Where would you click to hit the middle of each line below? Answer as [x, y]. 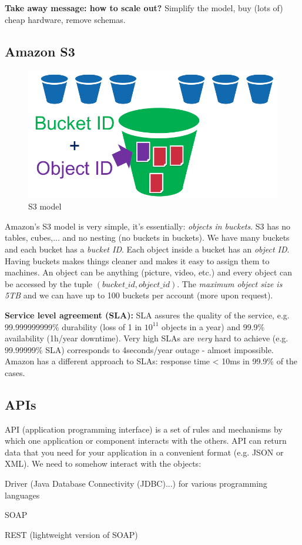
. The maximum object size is [230, 283]
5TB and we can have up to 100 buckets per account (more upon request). [139, 295]
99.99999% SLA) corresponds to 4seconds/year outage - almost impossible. [139, 349]
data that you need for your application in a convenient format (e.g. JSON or [144, 452]
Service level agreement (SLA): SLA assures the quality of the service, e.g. [147, 315]
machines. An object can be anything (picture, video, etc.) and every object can [148, 272]
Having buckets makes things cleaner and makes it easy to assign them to [137, 260]
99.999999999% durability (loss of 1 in [73, 326]
